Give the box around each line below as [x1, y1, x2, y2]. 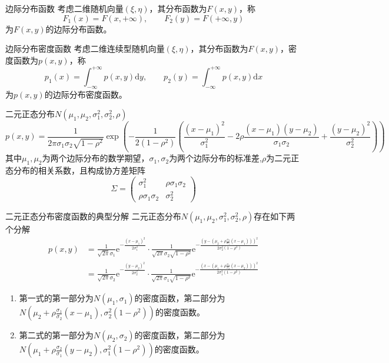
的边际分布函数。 [45, 22, 112, 35]
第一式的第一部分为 [19, 292, 94, 304]
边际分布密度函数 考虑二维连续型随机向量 [5, 42, 165, 55]
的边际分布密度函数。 [44, 88, 127, 100]
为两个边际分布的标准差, [169, 152, 262, 164]
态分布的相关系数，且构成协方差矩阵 [5, 164, 145, 176]
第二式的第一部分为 [19, 329, 94, 341]
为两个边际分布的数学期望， [42, 152, 149, 164]
